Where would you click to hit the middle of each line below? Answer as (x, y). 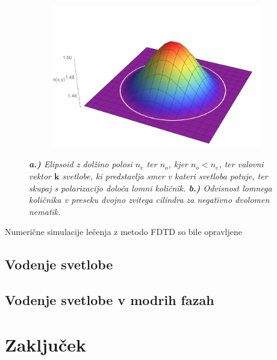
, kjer (178, 164)
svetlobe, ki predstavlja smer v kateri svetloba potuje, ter (165, 175)
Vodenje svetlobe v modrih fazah (110, 300)
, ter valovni (241, 164)
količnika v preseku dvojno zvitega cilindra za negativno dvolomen (149, 200)
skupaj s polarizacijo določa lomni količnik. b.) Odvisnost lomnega (151, 188)
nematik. (45, 211)
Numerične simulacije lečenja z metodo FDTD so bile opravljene (123, 232)
